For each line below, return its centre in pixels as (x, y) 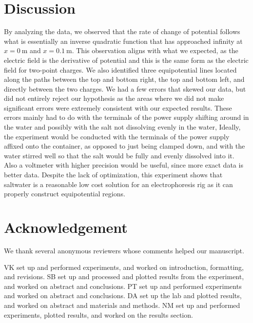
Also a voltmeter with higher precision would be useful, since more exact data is (124, 165)
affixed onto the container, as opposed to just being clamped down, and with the (125, 146)
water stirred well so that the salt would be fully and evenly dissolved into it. (119, 155)
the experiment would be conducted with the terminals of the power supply (117, 136)
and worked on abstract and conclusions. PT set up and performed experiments (123, 286)
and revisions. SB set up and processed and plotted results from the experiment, (124, 276)
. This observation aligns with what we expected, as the (155, 50)
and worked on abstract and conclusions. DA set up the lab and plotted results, (123, 295)
